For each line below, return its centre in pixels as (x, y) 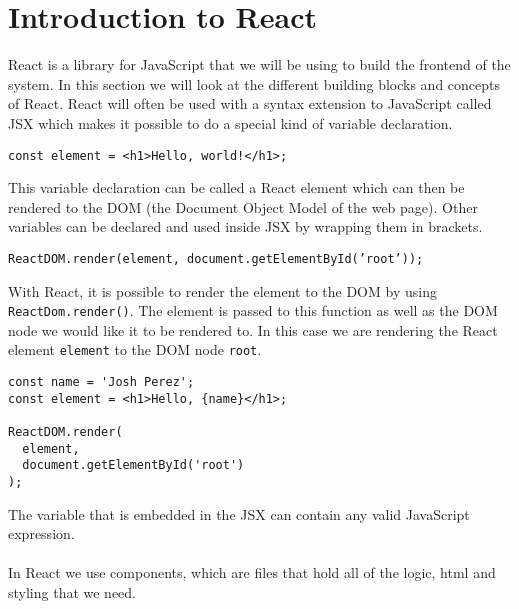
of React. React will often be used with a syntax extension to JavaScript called (250, 103)
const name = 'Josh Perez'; (101, 382)
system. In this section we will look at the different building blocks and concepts (254, 83)
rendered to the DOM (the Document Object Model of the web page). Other (243, 206)
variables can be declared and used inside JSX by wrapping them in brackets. (245, 226)
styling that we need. (72, 592)
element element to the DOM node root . (135, 349)
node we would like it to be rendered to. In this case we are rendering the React (253, 329)
